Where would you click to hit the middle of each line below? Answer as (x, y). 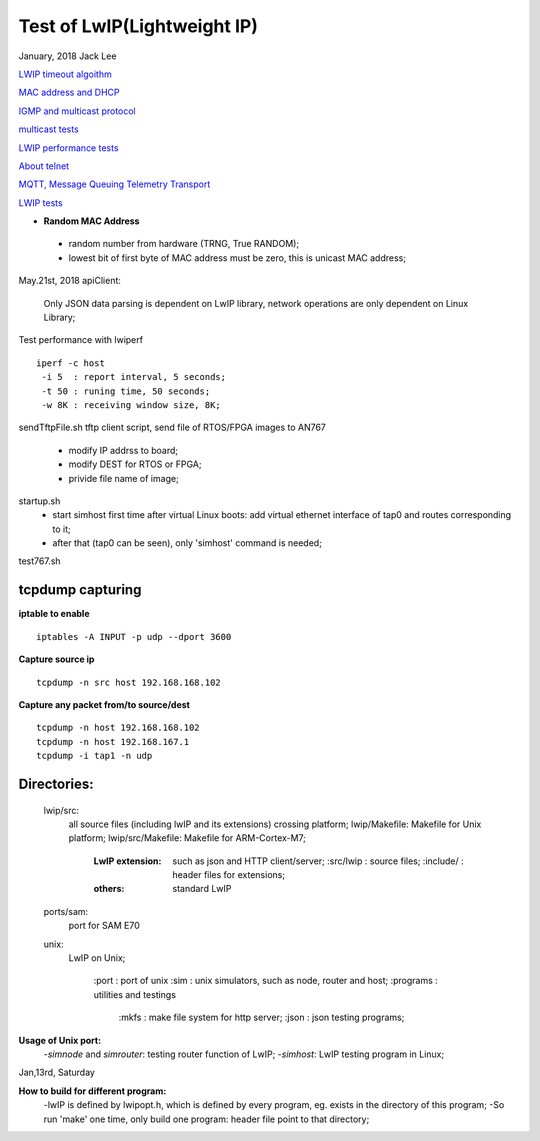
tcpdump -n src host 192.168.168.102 (129, 682)
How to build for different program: (92, 1091)
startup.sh (39, 501)
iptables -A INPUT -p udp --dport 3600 (134, 636)
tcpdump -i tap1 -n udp (94, 756)
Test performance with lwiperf (81, 340)
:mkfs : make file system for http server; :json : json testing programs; (261, 1017)
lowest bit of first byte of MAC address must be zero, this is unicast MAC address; (237, 257)
